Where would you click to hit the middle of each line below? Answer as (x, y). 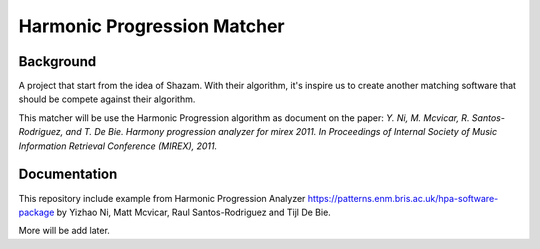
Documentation (68, 174)
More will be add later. (64, 231)
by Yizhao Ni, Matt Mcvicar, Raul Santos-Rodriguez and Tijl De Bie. (194, 212)
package (36, 212)
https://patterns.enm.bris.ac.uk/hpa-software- (403, 198)
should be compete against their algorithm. (107, 99)
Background (57, 61)
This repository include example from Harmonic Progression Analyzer (162, 198)
